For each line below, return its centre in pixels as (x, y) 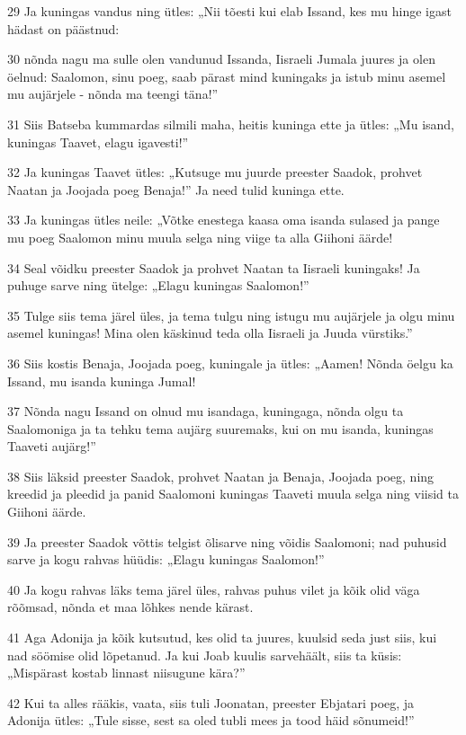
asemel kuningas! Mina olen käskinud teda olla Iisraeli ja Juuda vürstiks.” (210, 333)
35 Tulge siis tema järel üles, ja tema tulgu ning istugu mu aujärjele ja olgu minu (231, 315)
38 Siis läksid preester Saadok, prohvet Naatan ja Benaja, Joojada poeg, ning (221, 476)
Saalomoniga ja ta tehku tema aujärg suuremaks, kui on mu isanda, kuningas (220, 428)
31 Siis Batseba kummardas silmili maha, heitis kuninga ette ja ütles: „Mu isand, (231, 124)
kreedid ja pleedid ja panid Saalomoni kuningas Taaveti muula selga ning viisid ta (233, 494)
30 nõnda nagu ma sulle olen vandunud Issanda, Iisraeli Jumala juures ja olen (221, 59)
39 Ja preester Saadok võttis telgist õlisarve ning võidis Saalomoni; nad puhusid (227, 541)
